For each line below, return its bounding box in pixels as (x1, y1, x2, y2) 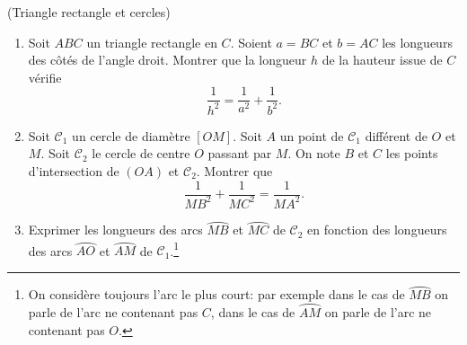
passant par (207, 144, 272, 163)
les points (385, 144, 438, 163)
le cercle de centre (92, 144, 190, 163)
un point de (279, 126, 344, 145)
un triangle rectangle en (86, 32, 217, 51)
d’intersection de (28, 161, 119, 180)
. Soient (230, 32, 272, 51)
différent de (365, 126, 427, 145)
